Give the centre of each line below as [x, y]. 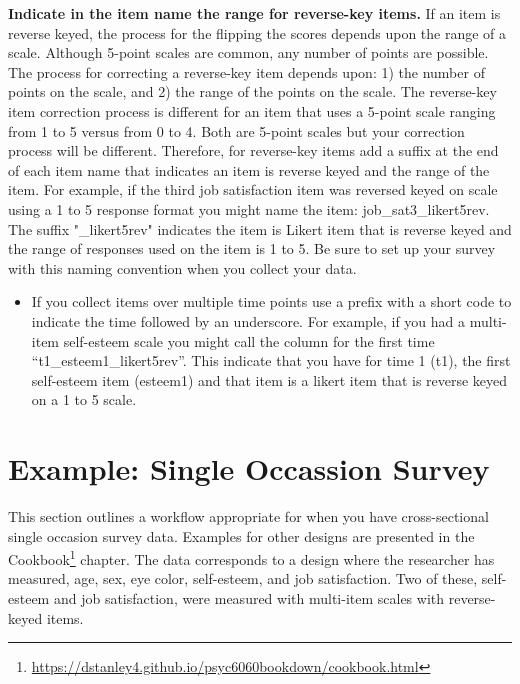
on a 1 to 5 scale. [84, 399]
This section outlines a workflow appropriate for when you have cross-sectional [248, 516]
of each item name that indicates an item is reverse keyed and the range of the [249, 169]
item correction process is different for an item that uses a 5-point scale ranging [252, 110]
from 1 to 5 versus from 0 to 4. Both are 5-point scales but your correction [236, 130]
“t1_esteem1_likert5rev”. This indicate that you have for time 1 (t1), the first [271, 360]
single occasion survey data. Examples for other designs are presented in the [241, 535]
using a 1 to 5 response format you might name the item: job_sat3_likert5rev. [249, 208]
